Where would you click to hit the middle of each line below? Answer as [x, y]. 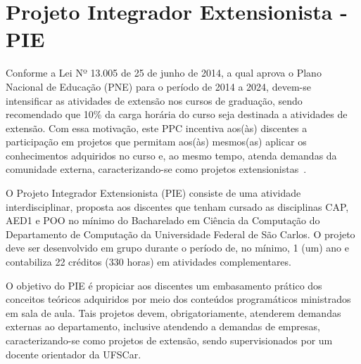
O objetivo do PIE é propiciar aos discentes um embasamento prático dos [164, 285]
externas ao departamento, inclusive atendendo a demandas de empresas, [163, 326]
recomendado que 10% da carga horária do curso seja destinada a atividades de [177, 114]
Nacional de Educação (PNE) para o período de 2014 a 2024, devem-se [158, 86]
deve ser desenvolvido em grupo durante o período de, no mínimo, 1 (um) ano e [177, 248]
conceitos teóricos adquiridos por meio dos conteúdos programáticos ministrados [178, 299]
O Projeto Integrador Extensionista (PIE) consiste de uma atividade [153, 193]
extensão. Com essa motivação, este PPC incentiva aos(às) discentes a [157, 128]
